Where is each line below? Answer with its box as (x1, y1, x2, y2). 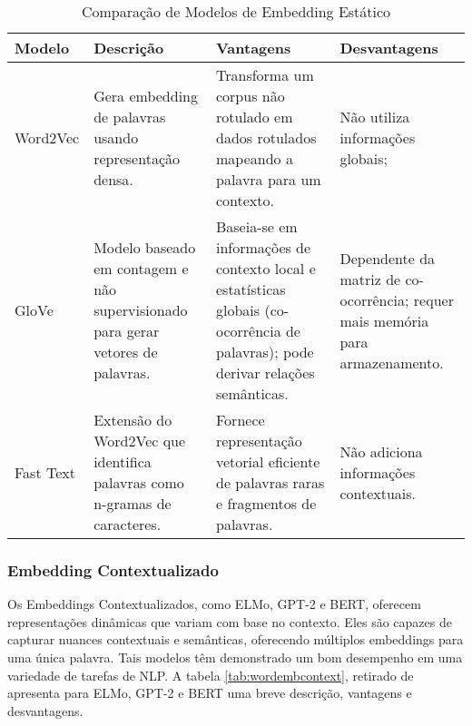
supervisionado (93, 299, 188, 320)
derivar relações (215, 362, 315, 383)
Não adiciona (339, 440, 423, 462)
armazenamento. (339, 351, 444, 373)
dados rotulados (215, 127, 317, 148)
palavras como (93, 472, 184, 493)
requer (413, 289, 454, 310)
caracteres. (93, 514, 162, 535)
